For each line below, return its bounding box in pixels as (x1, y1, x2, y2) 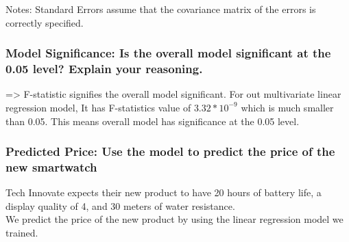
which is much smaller (241, 100, 334, 114)
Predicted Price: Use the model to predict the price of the (5, 143, 335, 160)
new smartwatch (5, 158, 97, 175)
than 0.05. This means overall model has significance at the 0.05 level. (5, 113, 300, 128)
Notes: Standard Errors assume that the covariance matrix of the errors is (5, 2, 316, 16)
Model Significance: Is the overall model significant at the (5, 44, 331, 62)
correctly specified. (5, 15, 84, 29)
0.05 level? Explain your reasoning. (5, 60, 203, 77)
